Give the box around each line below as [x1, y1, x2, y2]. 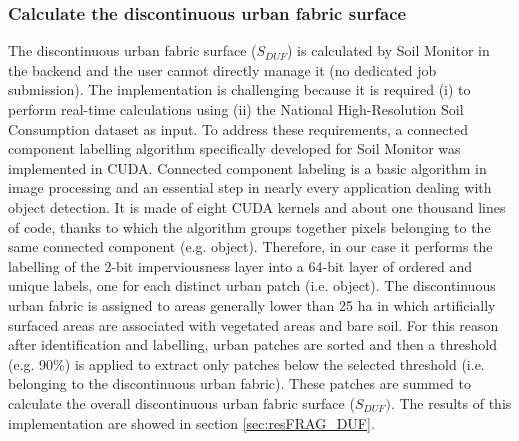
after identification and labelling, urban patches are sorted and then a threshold [8, 334, 497, 355]
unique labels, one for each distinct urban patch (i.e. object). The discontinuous [8, 275, 496, 296]
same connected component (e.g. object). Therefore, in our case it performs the [8, 236, 493, 257]
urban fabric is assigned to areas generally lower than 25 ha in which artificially [8, 294, 496, 315]
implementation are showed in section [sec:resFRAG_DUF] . [8, 412, 375, 433]
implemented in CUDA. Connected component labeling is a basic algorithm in [8, 157, 487, 178]
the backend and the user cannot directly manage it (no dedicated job [8, 59, 437, 80]
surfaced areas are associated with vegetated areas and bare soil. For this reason [8, 314, 499, 335]
